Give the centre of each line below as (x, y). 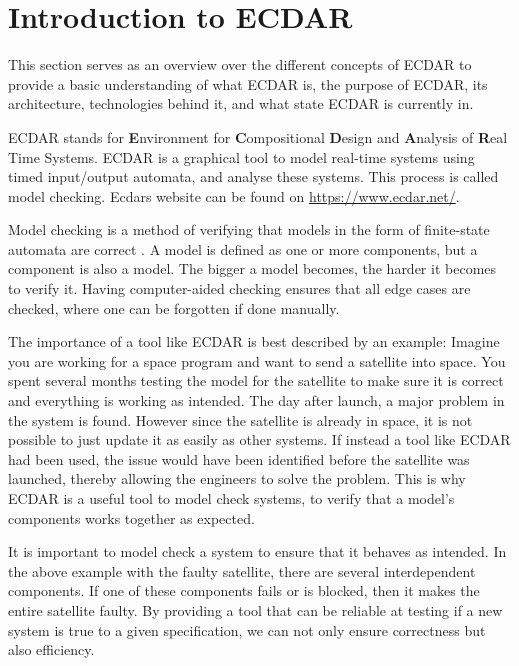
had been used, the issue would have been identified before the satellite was (239, 458)
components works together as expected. (131, 517)
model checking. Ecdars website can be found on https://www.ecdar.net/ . (234, 195)
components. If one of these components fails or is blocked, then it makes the (244, 590)
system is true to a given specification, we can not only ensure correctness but (247, 629)
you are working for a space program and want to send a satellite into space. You (257, 360)
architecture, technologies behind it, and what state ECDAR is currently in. (241, 103)
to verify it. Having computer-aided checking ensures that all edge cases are (239, 288)
